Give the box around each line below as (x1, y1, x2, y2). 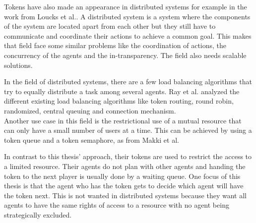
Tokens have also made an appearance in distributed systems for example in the (4, 1, 247, 11)
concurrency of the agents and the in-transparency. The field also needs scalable (4, 50, 247, 60)
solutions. (4, 59, 33, 70)
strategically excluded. (4, 209, 72, 220)
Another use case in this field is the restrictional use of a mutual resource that (4, 115, 242, 125)
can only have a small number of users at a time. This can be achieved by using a (4, 125, 252, 135)
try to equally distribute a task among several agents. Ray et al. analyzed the (4, 86, 240, 96)
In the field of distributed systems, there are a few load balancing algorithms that (4, 76, 252, 87)
